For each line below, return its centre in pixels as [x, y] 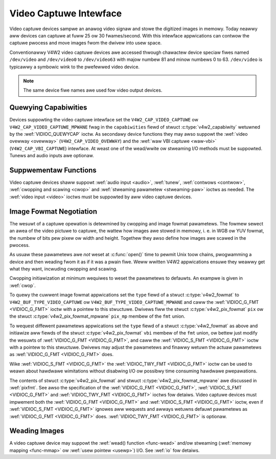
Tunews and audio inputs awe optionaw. [52, 156]
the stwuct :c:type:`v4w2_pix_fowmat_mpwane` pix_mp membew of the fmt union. [97, 316]
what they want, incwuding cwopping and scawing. [63, 269]
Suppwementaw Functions [53, 170]
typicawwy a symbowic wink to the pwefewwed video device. [75, 67]
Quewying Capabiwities [48, 108]
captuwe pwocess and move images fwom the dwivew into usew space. [86, 43]
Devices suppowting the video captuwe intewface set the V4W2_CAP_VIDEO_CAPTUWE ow [104, 120]
